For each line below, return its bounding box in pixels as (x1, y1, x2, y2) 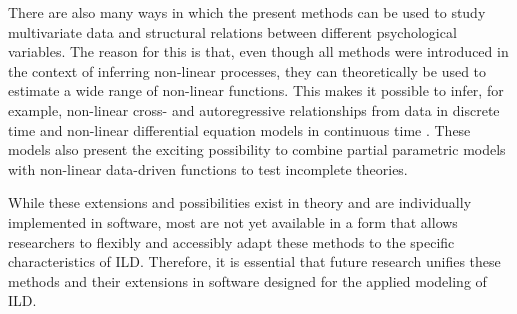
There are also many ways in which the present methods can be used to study (8, 2, 486, 22)
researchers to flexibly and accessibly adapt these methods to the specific (8, 231, 455, 252)
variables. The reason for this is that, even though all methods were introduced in (8, 41, 509, 62)
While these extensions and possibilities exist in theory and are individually (8, 192, 472, 213)
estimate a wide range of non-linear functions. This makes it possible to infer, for (8, 80, 504, 101)
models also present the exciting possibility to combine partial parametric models (8, 139, 506, 160)
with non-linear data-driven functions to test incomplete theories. (8, 158, 408, 179)
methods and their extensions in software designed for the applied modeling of (8, 270, 487, 291)
